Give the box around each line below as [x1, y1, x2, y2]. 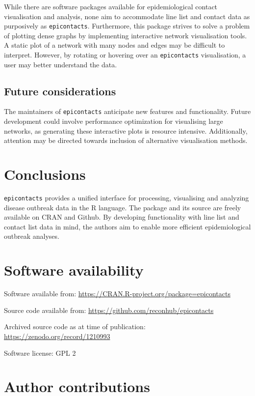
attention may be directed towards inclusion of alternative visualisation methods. [4, 135, 248, 145]
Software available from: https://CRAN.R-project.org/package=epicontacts [4, 288, 230, 299]
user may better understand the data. [4, 59, 117, 69]
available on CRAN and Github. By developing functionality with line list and [4, 212, 239, 222]
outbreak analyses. [4, 231, 59, 241]
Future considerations [4, 83, 116, 98]
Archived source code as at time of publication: [4, 321, 146, 332]
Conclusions [4, 164, 86, 184]
